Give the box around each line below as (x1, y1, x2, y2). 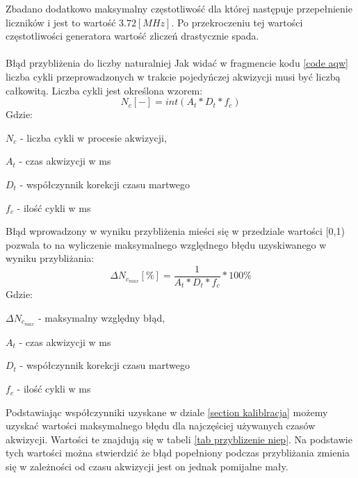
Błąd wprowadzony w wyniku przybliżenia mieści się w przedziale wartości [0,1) (6, 224, 345, 238)
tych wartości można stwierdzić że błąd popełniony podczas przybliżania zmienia (6, 445, 350, 460)
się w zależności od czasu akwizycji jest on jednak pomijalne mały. (6, 459, 288, 474)
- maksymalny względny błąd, (38, 311, 165, 325)
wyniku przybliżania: (6, 251, 95, 265)
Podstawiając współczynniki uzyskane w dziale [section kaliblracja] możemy (6, 404, 328, 419)
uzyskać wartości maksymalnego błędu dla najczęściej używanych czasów (6, 418, 316, 433)
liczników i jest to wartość (6, 15, 116, 29)
